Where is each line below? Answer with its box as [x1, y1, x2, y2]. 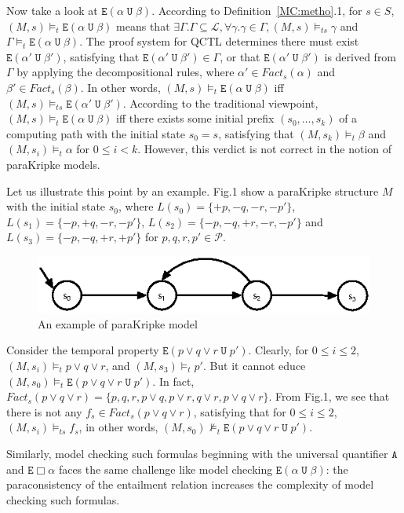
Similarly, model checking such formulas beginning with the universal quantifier [6, 445, 388, 461]
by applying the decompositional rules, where [16, 64, 235, 80]
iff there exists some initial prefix [116, 110, 275, 126]
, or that [220, 48, 260, 64]
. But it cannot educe [202, 357, 306, 373]
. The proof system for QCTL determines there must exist [79, 33, 359, 49]
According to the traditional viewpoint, [129, 94, 318, 111]
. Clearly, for [248, 342, 309, 358]
